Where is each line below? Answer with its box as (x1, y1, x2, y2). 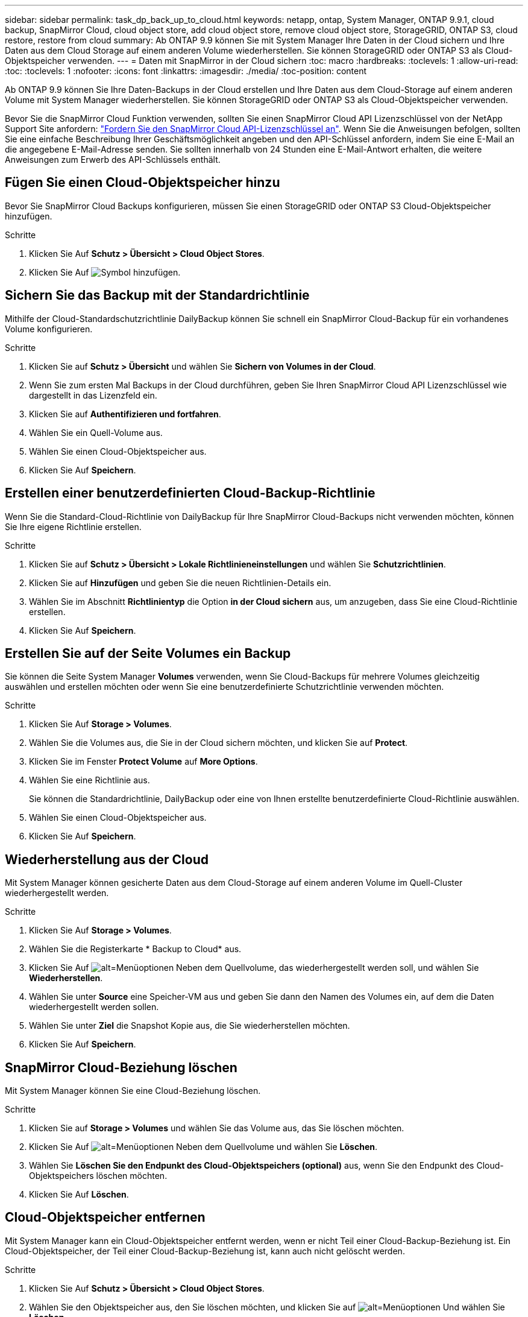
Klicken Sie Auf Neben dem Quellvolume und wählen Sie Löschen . (29, 1142, 378, 1152)
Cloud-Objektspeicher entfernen (5, 1210, 206, 1225)
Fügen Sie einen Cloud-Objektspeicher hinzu (5, 175, 280, 191)
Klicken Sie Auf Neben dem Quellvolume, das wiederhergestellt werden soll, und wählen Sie (29, 962, 479, 973)
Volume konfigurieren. (5, 323, 93, 334)
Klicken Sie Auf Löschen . (29, 1189, 129, 1200)
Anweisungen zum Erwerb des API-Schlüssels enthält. (5, 154, 221, 165)
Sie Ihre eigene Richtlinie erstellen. (5, 521, 142, 532)
